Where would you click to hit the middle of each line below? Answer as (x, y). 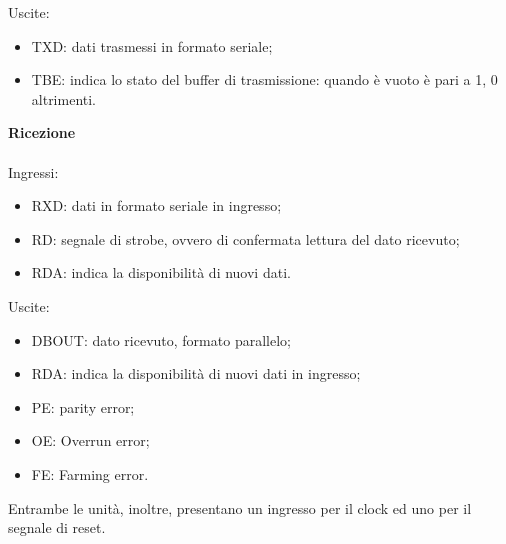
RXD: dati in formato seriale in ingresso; (156, 205)
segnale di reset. (57, 527)
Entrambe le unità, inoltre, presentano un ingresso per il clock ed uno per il (240, 507)
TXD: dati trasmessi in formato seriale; (152, 45)
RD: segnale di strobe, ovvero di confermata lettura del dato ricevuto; (245, 238)
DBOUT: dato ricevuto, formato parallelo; (161, 339)
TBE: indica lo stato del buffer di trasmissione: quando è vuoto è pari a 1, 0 (264, 79)
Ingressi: (33, 171)
